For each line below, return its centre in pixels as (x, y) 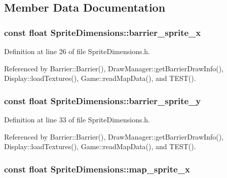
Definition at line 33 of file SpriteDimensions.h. (77, 119)
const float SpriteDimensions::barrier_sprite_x (103, 32)
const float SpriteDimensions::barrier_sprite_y (103, 100)
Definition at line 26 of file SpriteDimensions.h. (77, 51)
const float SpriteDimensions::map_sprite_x (97, 169)
